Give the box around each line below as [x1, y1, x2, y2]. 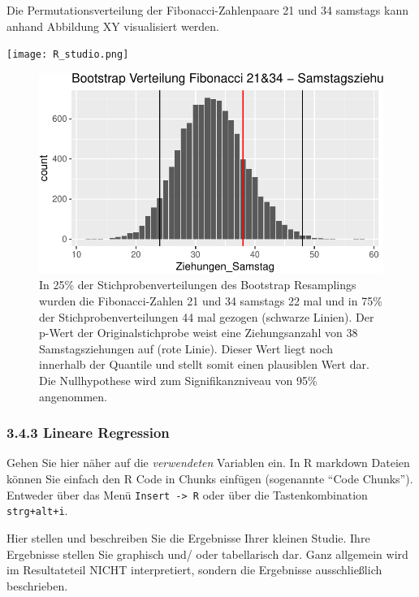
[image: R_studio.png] [6, 49, 129, 61]
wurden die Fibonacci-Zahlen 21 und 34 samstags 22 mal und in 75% [39, 292, 382, 309]
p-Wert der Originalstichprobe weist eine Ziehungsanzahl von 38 [39, 324, 358, 341]
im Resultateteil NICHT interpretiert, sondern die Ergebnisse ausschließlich [6, 561, 382, 578]
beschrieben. [6, 577, 68, 594]
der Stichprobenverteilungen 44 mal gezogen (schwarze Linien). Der [39, 308, 374, 325]
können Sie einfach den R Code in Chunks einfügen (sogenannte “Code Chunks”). [6, 470, 413, 487]
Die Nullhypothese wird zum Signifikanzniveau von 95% [39, 372, 317, 389]
